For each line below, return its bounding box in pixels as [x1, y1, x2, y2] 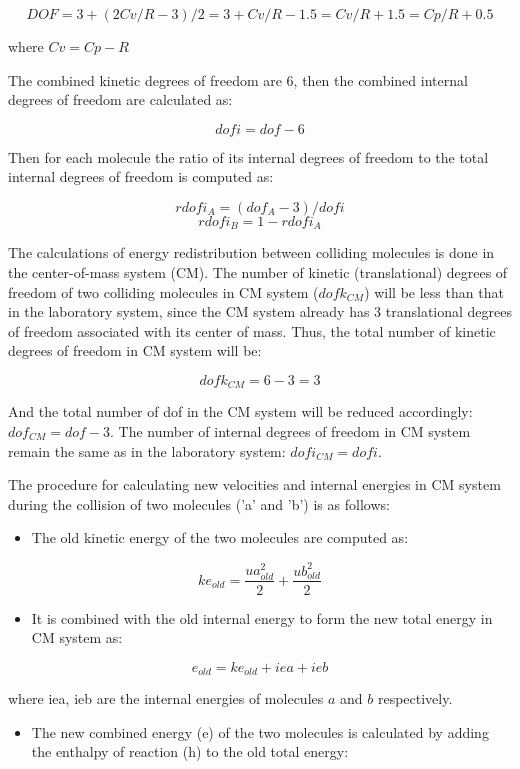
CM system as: [31, 627, 123, 648]
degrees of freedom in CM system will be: [8, 340, 262, 361]
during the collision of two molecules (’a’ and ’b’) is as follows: [8, 493, 390, 514]
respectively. [377, 688, 453, 709]
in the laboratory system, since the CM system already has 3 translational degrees [8, 301, 512, 322]
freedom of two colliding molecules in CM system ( [8, 281, 319, 302]
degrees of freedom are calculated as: [8, 89, 233, 110]
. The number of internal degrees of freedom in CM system [110, 421, 471, 442]
